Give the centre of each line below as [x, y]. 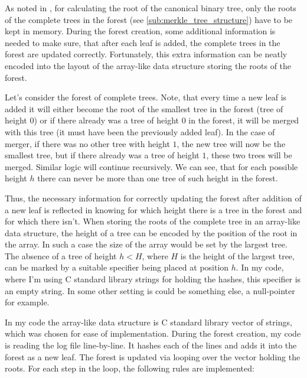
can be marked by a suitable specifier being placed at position [117, 267]
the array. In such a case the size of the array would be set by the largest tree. [146, 244]
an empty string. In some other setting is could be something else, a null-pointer [150, 290]
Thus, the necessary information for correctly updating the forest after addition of [153, 198]
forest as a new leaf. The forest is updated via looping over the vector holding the [153, 356]
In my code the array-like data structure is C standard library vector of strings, [148, 322]
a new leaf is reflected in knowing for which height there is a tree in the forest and [153, 209]
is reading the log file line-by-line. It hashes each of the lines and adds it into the [151, 345]
